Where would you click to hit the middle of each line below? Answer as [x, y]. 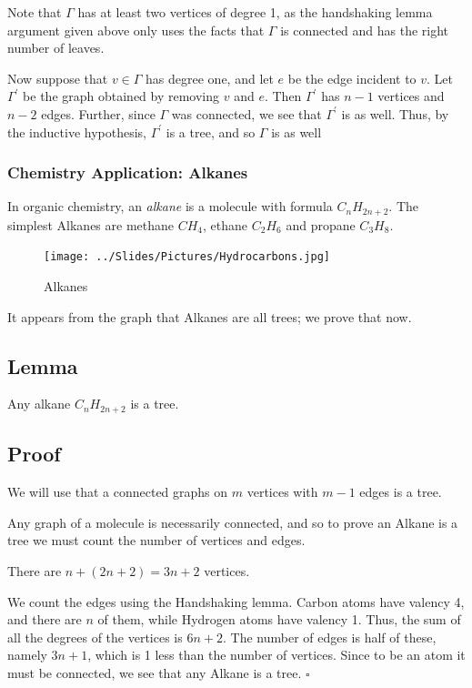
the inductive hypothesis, [77, 132]
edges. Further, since [98, 113]
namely [27, 655]
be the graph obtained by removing [121, 96]
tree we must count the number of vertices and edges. [156, 540]
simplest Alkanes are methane [91, 224]
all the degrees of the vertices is [95, 637]
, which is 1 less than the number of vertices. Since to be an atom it [276, 655]
